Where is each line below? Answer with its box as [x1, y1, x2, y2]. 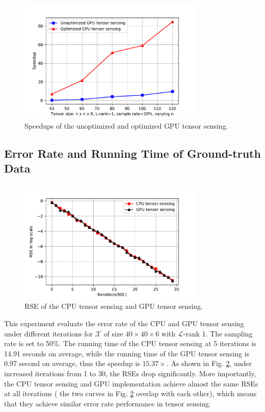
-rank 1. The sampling [183, 328, 253, 338]
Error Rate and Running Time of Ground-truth [4, 145, 261, 161]
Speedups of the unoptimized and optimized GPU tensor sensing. [24, 120, 228, 131]
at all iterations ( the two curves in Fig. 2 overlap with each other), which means [4, 388, 257, 399]
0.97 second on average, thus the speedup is [4, 358, 140, 369]
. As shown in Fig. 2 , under [166, 358, 252, 369]
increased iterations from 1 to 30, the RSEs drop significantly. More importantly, [4, 368, 256, 378]
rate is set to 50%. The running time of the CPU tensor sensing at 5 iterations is [4, 338, 256, 349]
